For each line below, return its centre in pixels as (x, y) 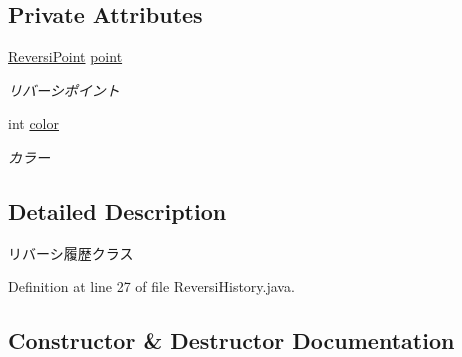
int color (34, 123)
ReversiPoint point (65, 56)
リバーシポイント (64, 89)
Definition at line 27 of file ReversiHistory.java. (151, 286)
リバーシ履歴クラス (71, 252)
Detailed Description (117, 210)
